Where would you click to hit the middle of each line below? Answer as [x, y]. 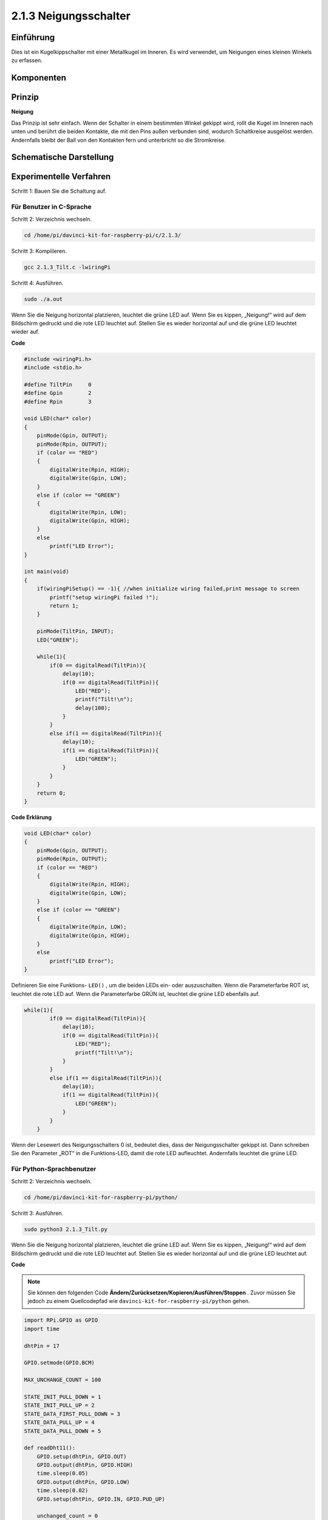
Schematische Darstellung [63, 157]
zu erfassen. [27, 60]
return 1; [64, 606]
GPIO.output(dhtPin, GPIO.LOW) [83, 1482]
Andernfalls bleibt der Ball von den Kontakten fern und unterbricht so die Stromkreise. [118, 140]
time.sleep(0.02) [63, 1491]
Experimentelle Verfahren [61, 177]
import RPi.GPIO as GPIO [61, 1320]
